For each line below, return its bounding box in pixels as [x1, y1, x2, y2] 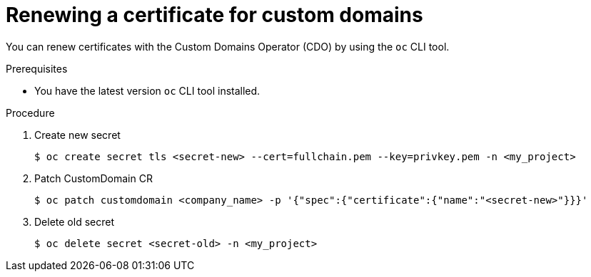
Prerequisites [6, 62, 68, 75]
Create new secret [34, 128, 121, 141]
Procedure [6, 106, 55, 119]
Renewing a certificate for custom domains [6, 3, 423, 27]
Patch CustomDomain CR [34, 172, 153, 184]
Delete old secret [34, 215, 114, 228]
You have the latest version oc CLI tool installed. [34, 84, 261, 97]
